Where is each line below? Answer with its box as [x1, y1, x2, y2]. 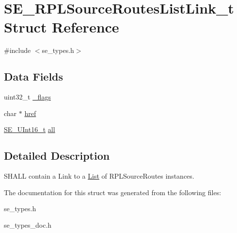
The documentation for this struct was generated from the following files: [4, 187, 221, 197]
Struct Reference [4, 17, 119, 37]
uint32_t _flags [4, 92, 51, 102]
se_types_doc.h [4, 219, 52, 230]
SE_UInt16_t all [4, 124, 55, 134]
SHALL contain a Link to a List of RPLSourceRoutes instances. [4, 171, 194, 181]
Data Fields [4, 69, 63, 84]
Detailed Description [4, 148, 110, 163]
